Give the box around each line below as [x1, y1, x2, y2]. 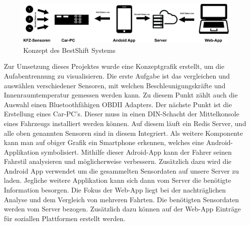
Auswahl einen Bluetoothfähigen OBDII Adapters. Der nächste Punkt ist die [4, 99, 232, 109]
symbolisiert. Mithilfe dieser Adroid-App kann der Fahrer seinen [41, 146, 232, 157]
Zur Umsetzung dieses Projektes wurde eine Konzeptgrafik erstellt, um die [4, 61, 224, 71]
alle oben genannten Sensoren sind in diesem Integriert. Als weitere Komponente [4, 128, 243, 138]
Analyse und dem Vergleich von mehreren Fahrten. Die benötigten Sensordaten [4, 194, 239, 204]
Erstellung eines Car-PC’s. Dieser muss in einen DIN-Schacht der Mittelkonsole [4, 109, 239, 119]
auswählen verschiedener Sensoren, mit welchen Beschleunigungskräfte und [4, 80, 226, 90]
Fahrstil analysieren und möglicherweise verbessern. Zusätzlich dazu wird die [4, 156, 232, 166]
